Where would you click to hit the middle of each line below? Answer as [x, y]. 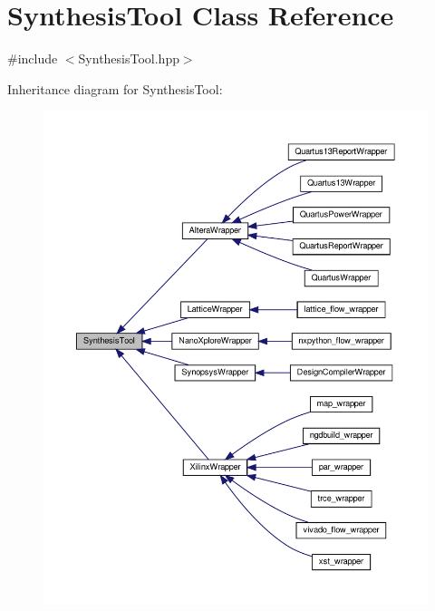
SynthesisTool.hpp [129, 58]
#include [33, 58]
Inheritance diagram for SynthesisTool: [115, 88]
